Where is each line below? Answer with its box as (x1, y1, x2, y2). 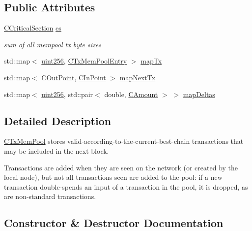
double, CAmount (104, 89, 158, 99)
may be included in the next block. (4, 145, 109, 156)
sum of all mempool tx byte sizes (4, 39, 101, 49)
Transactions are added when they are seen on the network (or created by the (4, 162, 238, 172)
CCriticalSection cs (4, 23, 61, 33)
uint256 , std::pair (41, 89, 93, 99)
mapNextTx (119, 72, 156, 82)
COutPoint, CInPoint (41, 72, 106, 82)
